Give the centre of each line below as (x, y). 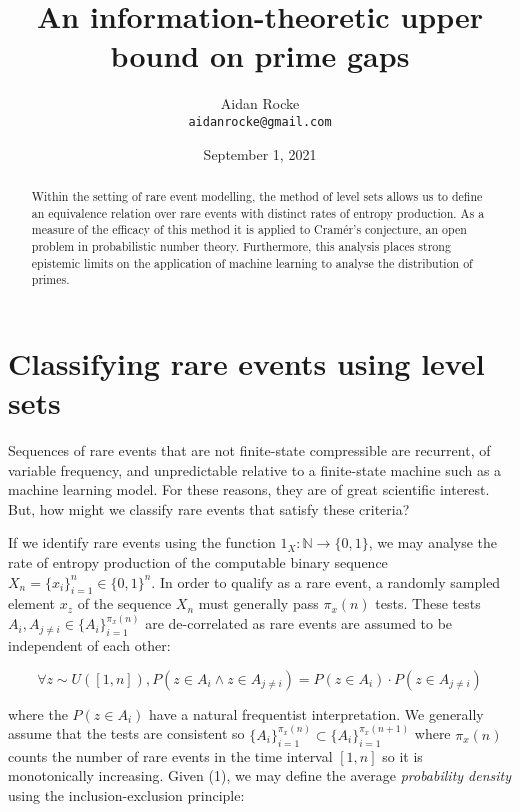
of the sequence (124, 603)
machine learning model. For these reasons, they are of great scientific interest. (249, 489)
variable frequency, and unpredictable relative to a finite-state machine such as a (255, 469)
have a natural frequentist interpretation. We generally (316, 713)
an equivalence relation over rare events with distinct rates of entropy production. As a (258, 212)
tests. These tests (428, 603)
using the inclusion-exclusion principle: (126, 794)
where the (38, 713)
